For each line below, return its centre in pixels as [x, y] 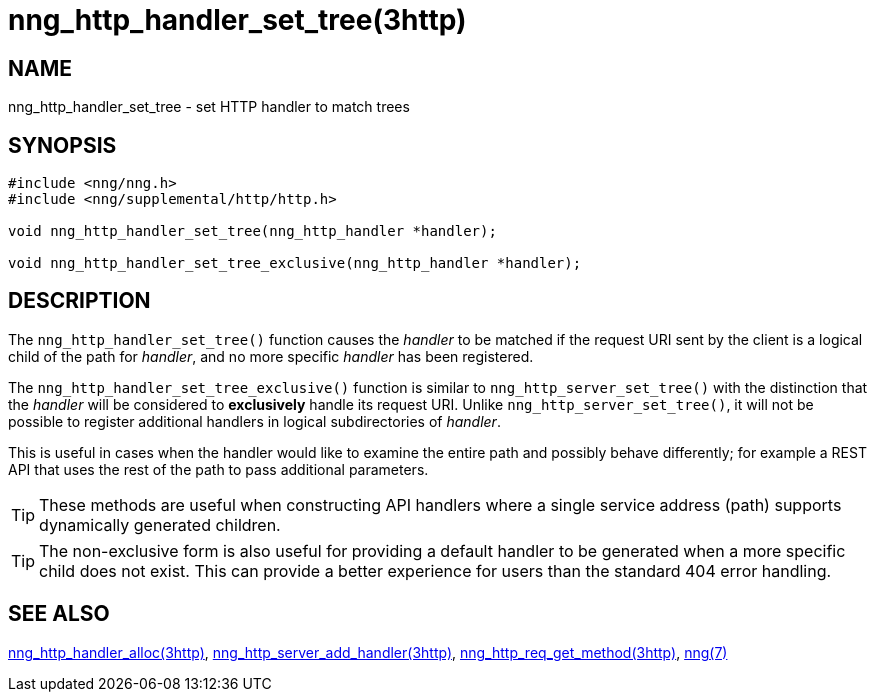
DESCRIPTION [79, 301]
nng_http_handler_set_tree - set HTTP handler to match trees [209, 107]
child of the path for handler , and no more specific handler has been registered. [271, 356]
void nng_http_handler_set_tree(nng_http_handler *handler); [252, 231]
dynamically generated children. [160, 524]
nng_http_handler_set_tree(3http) [237, 20]
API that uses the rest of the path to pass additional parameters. [218, 469]
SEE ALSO [59, 614]
